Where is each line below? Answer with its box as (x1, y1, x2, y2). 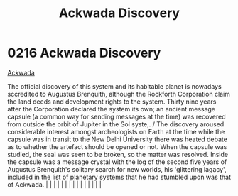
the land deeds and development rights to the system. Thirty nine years (7, 97, 217, 106)
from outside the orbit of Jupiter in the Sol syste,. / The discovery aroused (7, 119, 225, 129)
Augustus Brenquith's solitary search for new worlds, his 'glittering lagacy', (7, 165, 227, 173)
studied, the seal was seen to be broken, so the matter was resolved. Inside (7, 150, 229, 158)
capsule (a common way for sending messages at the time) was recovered (7, 112, 226, 121)
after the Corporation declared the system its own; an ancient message (7, 104, 215, 113)
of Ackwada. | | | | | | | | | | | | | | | (7, 180, 102, 189)
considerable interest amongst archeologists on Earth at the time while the (7, 127, 225, 136)
